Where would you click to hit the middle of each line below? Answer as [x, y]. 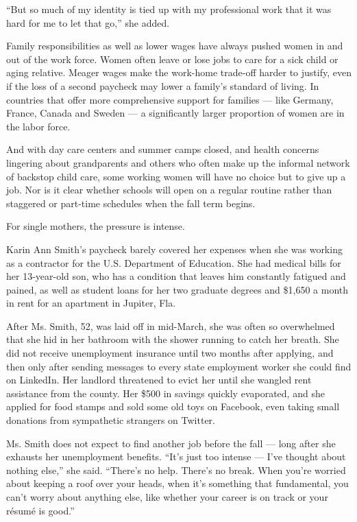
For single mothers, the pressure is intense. [96, 226]
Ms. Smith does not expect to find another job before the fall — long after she [171, 443]
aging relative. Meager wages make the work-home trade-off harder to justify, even [179, 72]
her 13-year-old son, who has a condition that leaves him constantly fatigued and [176, 276]
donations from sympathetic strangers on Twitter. [111, 420]
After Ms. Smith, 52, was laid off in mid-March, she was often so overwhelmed [171, 325]
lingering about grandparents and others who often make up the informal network [178, 162]
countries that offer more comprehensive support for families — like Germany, [170, 99]
